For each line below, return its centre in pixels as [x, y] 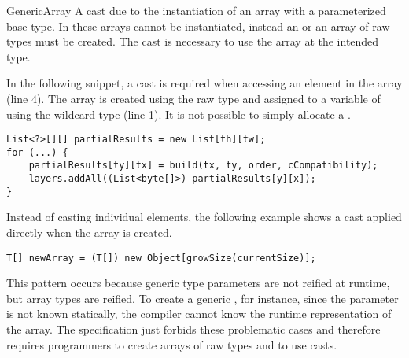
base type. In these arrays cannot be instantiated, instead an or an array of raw [198, 26]
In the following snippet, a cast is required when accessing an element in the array [204, 83]
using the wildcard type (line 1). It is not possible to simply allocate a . [179, 114]
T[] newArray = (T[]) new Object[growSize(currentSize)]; [161, 258]
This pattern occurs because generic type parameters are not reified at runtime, [198, 283]
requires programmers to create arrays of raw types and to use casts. [172, 344]
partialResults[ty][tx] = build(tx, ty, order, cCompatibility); [203, 166]
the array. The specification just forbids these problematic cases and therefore [193, 329]
